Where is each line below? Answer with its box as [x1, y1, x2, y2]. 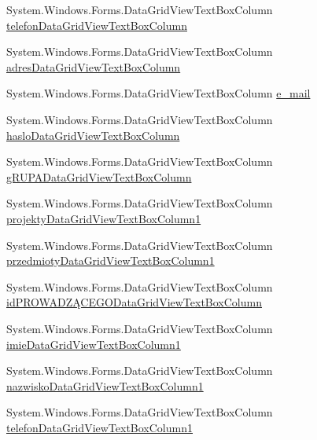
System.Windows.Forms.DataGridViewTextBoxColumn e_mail [6, 85, 311, 101]
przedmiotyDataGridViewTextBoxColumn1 [6, 252, 215, 269]
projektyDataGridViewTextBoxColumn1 [6, 210, 201, 226]
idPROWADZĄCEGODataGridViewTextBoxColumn [6, 294, 262, 310]
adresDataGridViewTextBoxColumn [6, 58, 181, 75]
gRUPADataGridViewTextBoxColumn [6, 168, 192, 185]
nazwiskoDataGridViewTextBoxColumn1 [6, 377, 204, 394]
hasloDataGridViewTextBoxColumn [6, 126, 180, 143]
